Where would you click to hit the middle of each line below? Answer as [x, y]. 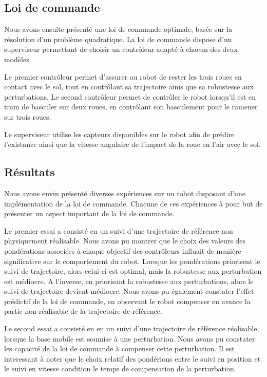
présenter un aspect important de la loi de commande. [89, 213]
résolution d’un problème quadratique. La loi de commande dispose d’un [118, 39]
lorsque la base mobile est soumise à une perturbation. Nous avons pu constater [130, 338]
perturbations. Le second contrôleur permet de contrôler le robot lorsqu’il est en [130, 96]
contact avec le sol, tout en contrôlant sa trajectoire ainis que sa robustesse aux [129, 87]
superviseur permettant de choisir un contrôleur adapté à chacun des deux [121, 49]
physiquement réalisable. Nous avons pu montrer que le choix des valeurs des [125, 241]
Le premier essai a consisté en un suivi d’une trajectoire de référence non [119, 230]
